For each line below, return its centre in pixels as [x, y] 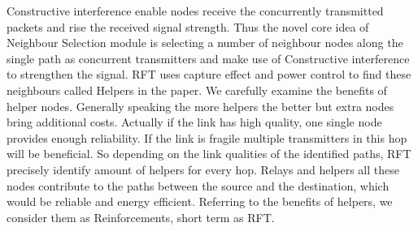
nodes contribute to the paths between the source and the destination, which [198, 185]
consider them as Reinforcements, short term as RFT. [141, 217]
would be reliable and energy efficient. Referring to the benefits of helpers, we [200, 201]
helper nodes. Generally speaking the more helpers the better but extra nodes [200, 106]
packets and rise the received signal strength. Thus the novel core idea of [188, 26]
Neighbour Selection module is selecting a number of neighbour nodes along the [205, 43]
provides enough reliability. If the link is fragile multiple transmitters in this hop [207, 137]
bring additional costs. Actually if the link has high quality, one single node [194, 122]
